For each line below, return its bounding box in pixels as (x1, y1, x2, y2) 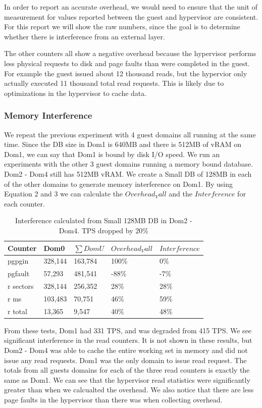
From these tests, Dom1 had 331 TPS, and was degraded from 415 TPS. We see (4, 325, 252, 335)
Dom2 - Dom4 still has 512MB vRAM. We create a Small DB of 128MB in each (4, 168, 252, 179)
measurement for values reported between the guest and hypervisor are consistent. (4, 11, 258, 22)
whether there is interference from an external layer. (4, 31, 165, 41)
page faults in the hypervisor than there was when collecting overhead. (4, 394, 223, 404)
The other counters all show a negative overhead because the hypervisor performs (4, 48, 256, 59)
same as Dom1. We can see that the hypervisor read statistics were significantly (4, 374, 250, 385)
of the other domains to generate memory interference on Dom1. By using (4, 178, 233, 189)
